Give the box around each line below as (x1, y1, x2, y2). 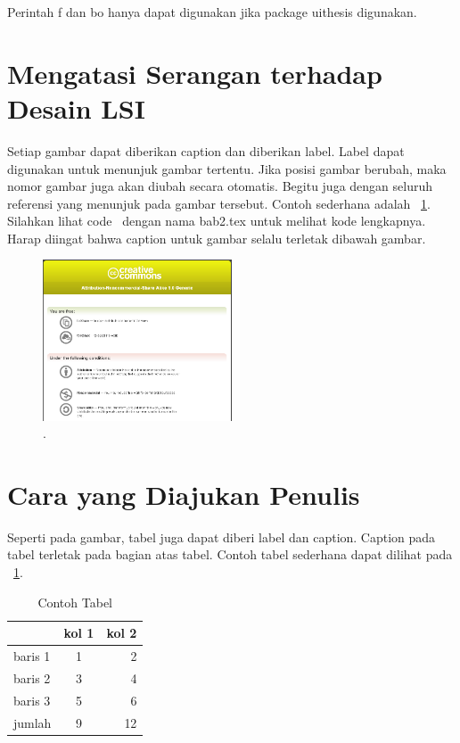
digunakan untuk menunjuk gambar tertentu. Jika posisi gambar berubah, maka (7, 159, 447, 177)
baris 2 (13, 668, 51, 687)
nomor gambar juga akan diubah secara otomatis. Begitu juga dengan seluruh (7, 177, 433, 195)
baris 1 (13, 647, 51, 665)
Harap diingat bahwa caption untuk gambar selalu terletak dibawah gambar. (7, 228, 426, 247)
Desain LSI (7, 89, 145, 126)
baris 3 (13, 690, 51, 709)
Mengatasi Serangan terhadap (7, 54, 382, 91)
